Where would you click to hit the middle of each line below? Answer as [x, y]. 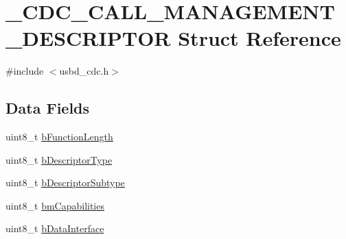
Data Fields [48, 108]
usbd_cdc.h [84, 71]
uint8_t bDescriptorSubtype [65, 183]
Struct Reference [259, 38]
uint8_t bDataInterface [55, 228]
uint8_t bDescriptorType [59, 159]
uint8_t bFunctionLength [59, 137]
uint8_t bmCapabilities [55, 205]
